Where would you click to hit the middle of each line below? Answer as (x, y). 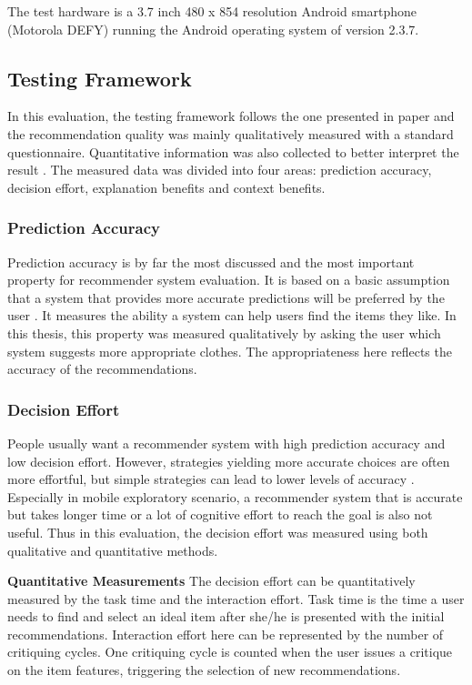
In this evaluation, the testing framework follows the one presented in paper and (231, 116)
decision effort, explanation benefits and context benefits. (166, 187)
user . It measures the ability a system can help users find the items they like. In (232, 315)
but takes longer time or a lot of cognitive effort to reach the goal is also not (220, 514)
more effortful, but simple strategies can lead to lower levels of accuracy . (211, 479)
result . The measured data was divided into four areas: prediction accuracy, (220, 170)
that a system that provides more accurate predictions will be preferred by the (226, 297)
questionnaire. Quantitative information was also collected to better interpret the (233, 151)
